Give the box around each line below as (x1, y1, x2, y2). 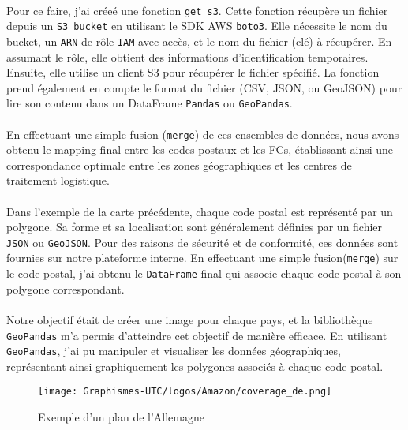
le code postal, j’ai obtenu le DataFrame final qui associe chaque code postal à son (6, 265, 402, 282)
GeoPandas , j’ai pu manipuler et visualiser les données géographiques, (6, 342, 341, 359)
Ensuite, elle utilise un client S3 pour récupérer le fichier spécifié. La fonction (6, 64, 380, 80)
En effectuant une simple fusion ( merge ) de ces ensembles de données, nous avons (6, 125, 399, 142)
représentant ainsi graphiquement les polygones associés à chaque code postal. (6, 357, 384, 374)
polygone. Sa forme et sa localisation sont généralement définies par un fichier (6, 219, 383, 235)
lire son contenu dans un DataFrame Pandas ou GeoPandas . (6, 95, 293, 111)
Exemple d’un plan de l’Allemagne (38, 409, 204, 425)
